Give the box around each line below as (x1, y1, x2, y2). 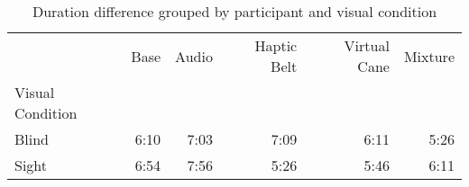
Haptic (254, 35, 298, 56)
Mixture (403, 45, 455, 67)
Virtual (344, 35, 390, 56)
